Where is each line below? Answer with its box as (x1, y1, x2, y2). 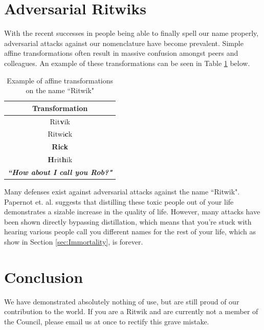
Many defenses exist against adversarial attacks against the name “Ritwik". (4, 186, 240, 196)
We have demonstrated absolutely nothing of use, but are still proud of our (4, 296, 239, 306)
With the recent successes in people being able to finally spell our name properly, (4, 28, 259, 38)
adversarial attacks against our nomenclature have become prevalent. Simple (4, 37, 244, 48)
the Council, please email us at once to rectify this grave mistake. (4, 316, 209, 326)
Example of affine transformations (7, 75, 114, 85)
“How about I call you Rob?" (8, 166, 113, 177)
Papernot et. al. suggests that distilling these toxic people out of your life (4, 196, 234, 207)
